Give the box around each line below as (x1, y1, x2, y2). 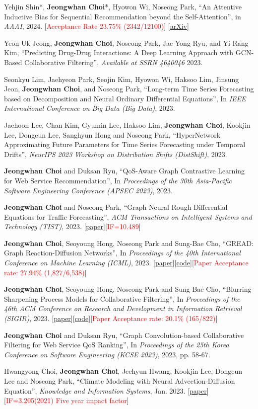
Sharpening (4, 293, 38, 304)
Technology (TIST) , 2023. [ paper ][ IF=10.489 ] (4, 221, 141, 232)
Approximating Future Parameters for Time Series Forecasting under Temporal (4, 139, 246, 150)
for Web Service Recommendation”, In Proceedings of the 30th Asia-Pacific (4, 175, 232, 185)
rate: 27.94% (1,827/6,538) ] (4, 267, 87, 277)
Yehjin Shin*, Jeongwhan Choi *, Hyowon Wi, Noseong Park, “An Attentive (4, 1, 242, 11)
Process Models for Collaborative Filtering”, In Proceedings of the (40, 293, 240, 304)
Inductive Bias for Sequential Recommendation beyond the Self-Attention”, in (4, 11, 241, 21)
